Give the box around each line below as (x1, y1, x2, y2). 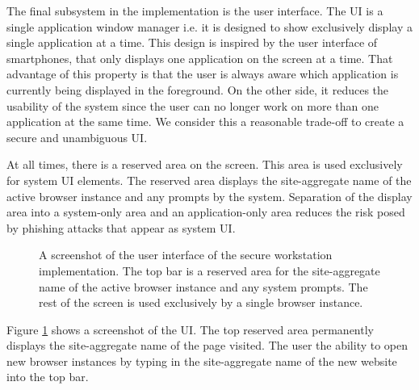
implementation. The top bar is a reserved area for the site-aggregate (39, 262, 380, 279)
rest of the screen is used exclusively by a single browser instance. (39, 294, 363, 311)
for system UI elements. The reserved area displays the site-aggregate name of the (6, 171, 412, 188)
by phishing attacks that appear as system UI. (6, 219, 236, 236)
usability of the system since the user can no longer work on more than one (6, 97, 379, 114)
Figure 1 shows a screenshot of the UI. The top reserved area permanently (6, 321, 374, 338)
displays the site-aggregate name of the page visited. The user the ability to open (6, 337, 409, 354)
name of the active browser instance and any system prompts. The (39, 278, 368, 295)
